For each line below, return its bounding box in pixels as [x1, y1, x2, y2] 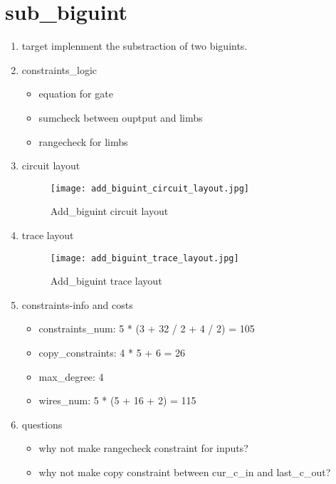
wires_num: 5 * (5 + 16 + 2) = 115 [38, 393, 196, 408]
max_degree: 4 [38, 369, 104, 384]
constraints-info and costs [21, 297, 133, 312]
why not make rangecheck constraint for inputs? [38, 441, 248, 456]
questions [21, 416, 63, 431]
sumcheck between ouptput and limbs [38, 110, 203, 125]
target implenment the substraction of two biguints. [21, 38, 248, 53]
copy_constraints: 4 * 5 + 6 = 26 [38, 344, 186, 359]
